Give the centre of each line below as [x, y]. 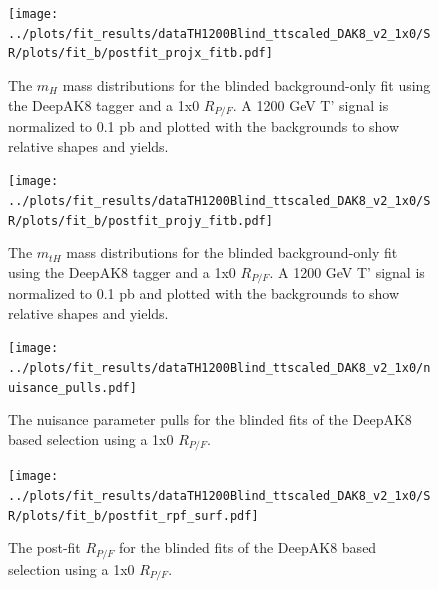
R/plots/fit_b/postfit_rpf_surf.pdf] [133, 515]
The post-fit [44, 547]
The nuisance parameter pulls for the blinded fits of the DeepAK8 [210, 419]
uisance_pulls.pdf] [72, 387]
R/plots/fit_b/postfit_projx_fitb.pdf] [140, 53]
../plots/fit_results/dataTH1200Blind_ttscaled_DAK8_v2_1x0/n [219, 368]
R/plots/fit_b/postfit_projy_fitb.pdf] [140, 220]
